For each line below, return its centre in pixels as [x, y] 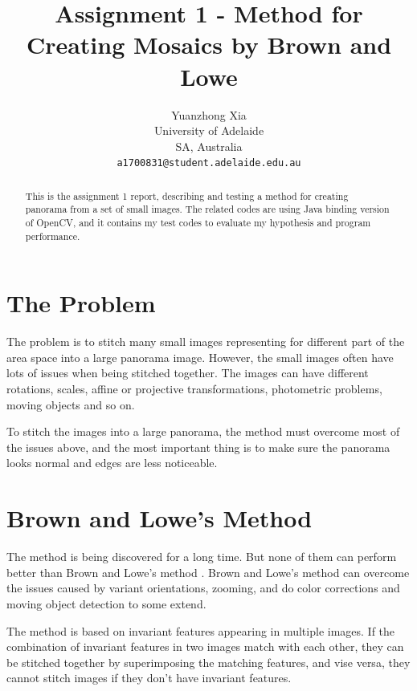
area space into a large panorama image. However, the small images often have [200, 357]
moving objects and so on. [71, 404]
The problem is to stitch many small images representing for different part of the [206, 341]
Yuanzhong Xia [209, 114]
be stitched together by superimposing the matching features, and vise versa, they [208, 662]
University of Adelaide [209, 130]
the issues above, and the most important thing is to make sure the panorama [198, 447]
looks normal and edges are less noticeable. [112, 463]
